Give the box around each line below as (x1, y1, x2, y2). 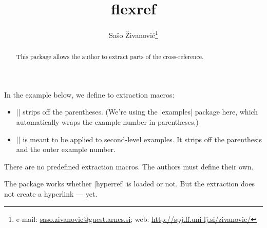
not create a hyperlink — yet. (4, 188, 98, 199)
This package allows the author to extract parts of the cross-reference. (16, 52, 204, 61)
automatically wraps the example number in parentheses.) (16, 117, 199, 127)
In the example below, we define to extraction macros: (4, 89, 175, 100)
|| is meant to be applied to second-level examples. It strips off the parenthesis (16, 134, 262, 144)
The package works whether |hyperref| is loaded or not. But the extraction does (4, 178, 255, 189)
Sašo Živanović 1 (109, 28, 158, 40)
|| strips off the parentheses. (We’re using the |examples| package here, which (16, 106, 258, 117)
